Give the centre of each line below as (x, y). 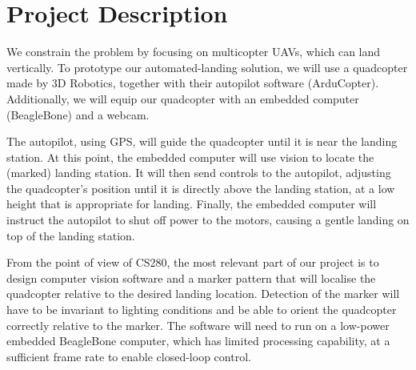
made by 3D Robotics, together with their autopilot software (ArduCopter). (193, 83)
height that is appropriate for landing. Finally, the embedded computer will (192, 204)
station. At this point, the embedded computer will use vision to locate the (190, 157)
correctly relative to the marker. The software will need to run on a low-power (198, 325)
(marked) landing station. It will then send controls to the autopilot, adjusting (199, 173)
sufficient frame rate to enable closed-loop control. (129, 356)
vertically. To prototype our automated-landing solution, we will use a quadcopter (207, 67)
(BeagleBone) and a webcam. (78, 114)
